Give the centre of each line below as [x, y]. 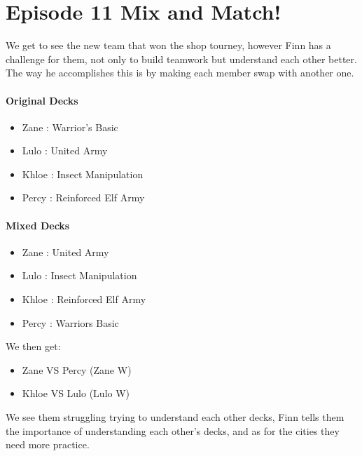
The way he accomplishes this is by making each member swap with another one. [180, 73]
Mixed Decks [38, 225]
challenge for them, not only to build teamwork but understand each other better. [181, 59]
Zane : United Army [65, 252]
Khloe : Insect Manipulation [83, 174]
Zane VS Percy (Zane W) [77, 369]
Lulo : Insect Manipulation [79, 275]
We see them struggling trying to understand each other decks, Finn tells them [175, 417]
